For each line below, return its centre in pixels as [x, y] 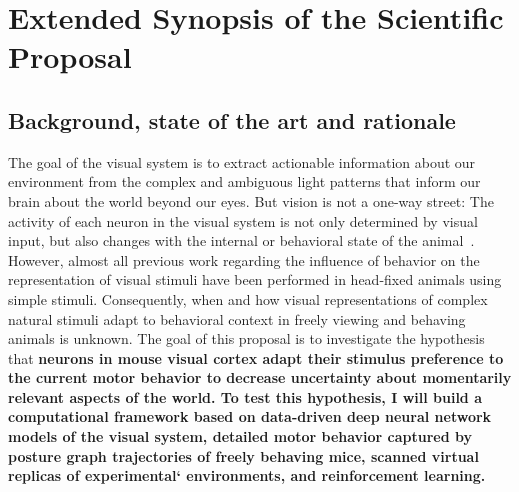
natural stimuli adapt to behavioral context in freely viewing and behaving [237, 318]
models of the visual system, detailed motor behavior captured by [240, 436]
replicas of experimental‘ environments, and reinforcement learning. [247, 475]
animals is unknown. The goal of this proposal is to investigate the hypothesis [246, 338]
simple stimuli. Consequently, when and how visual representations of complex [248, 298]
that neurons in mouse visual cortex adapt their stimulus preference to [256, 357]
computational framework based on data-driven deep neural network [250, 416]
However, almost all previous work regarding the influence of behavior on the [244, 259]
